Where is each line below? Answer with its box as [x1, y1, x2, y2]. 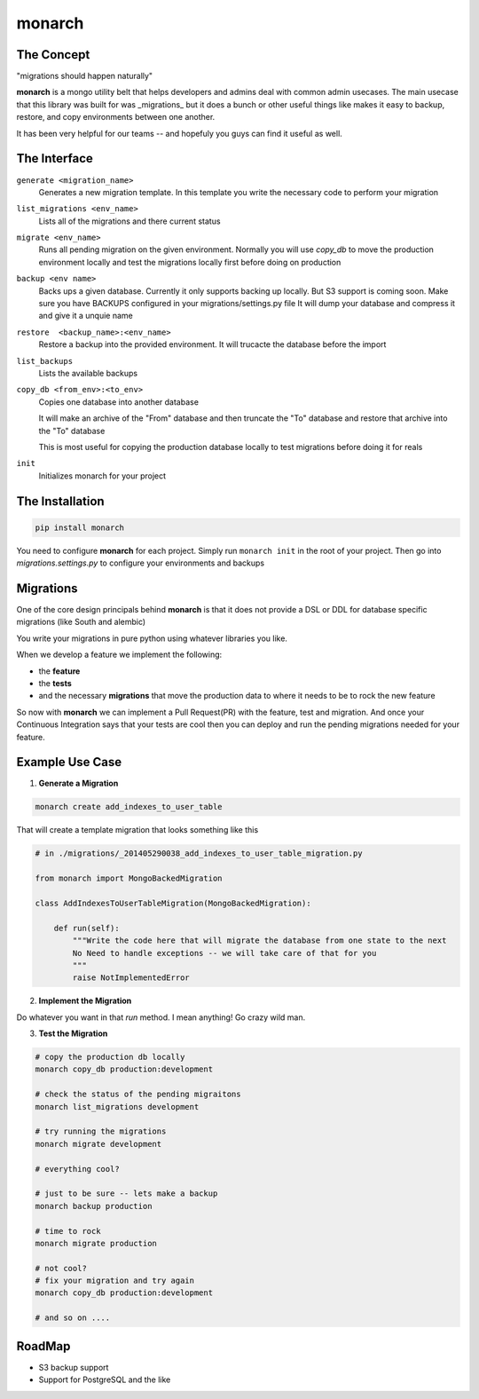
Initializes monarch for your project [38, 470, 167, 481]
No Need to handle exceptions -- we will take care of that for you [72, 948, 377, 958]
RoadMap [16, 1339, 71, 1354]
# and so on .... [35, 1313, 111, 1323]
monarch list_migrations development [35, 1102, 200, 1111]
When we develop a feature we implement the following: [16, 649, 223, 660]
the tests [38, 677, 73, 688]
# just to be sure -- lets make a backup [35, 1189, 218, 1198]
